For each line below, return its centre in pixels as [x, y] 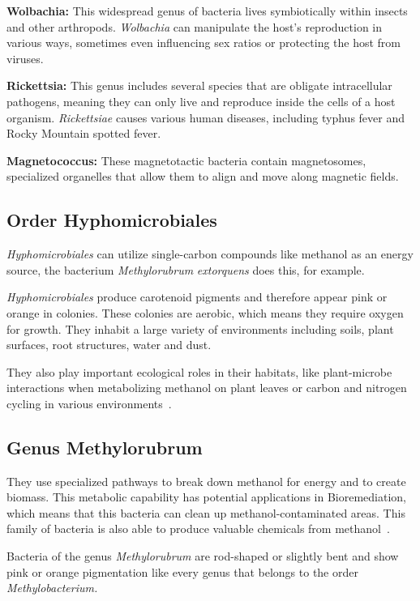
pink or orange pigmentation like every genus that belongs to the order [182, 571]
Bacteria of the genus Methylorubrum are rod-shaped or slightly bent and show [203, 556]
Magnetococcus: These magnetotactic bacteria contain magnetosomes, [186, 160]
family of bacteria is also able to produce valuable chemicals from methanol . [198, 529]
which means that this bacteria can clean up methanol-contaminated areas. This [206, 512]
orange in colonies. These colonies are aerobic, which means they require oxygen [205, 312]
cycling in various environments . [89, 403]
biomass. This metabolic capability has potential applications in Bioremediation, [206, 497]
